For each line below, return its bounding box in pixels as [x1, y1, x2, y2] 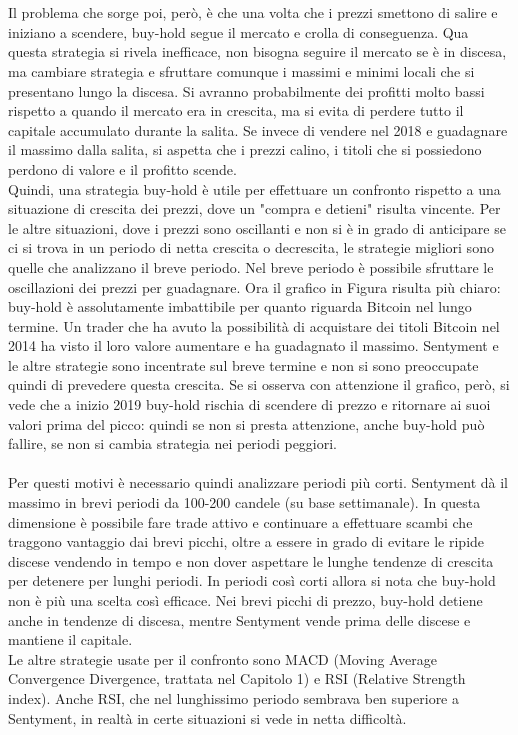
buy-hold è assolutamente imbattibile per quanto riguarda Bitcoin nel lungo [8, 296, 472, 317]
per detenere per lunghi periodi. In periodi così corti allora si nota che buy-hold [8, 570, 496, 591]
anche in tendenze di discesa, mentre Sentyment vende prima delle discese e [8, 609, 471, 630]
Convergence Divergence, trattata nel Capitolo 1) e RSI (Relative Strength [8, 668, 466, 689]
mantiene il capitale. [8, 629, 133, 650]
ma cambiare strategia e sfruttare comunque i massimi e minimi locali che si [8, 60, 475, 81]
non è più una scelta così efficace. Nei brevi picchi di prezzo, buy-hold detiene [8, 590, 483, 610]
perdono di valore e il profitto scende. [8, 158, 237, 179]
